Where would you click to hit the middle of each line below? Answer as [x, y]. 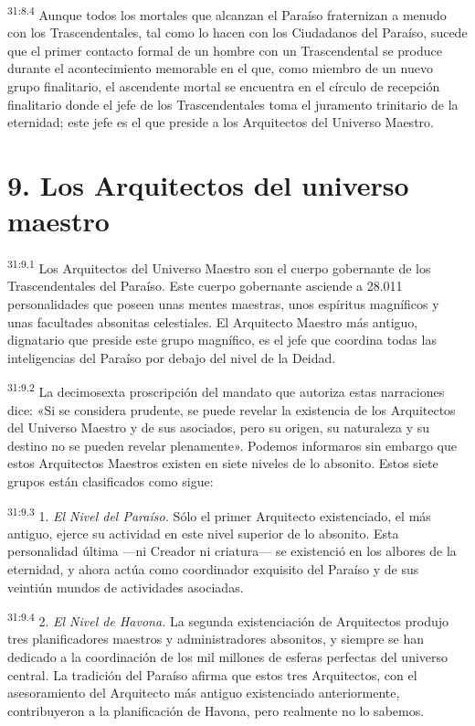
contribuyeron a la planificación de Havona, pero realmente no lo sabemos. [216, 710]
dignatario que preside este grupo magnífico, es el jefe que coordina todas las [222, 340]
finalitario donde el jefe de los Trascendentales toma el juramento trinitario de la [233, 104]
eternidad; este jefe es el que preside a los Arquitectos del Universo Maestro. [221, 122]
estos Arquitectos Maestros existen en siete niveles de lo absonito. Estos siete [223, 463]
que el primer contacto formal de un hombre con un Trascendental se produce [225, 50]
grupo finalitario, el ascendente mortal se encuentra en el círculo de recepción [224, 86]
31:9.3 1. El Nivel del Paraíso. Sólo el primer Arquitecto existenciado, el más [219, 514]
